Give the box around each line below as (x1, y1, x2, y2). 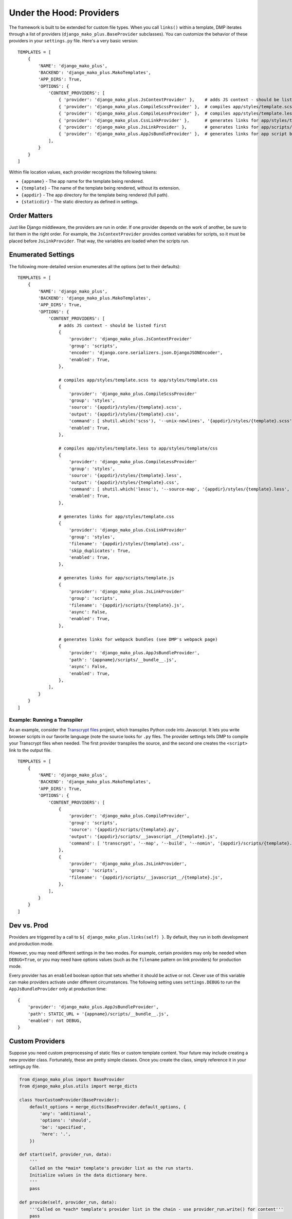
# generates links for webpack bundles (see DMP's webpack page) (58, 636, 218, 642)
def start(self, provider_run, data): (19, 1152, 112, 1158)
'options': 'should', (39, 1118, 91, 1123)
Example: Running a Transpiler (9, 717, 83, 724)
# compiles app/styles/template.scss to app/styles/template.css (58, 377, 218, 383)
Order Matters (9, 211, 53, 219)
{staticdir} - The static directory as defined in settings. (21, 198, 139, 204)
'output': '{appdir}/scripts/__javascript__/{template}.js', (69, 834, 218, 839)
